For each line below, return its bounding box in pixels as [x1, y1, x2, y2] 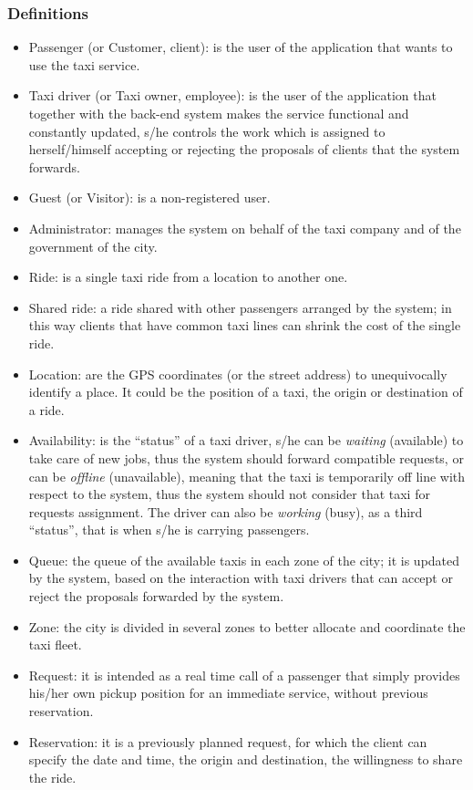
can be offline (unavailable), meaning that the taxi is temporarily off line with [28, 466, 466, 485]
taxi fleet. [28, 635, 82, 654]
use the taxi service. [28, 55, 140, 74]
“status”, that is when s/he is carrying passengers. [28, 520, 310, 539]
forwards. [28, 157, 80, 176]
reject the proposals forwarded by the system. [28, 587, 284, 606]
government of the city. [28, 236, 158, 255]
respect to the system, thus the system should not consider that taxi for [28, 484, 430, 504]
